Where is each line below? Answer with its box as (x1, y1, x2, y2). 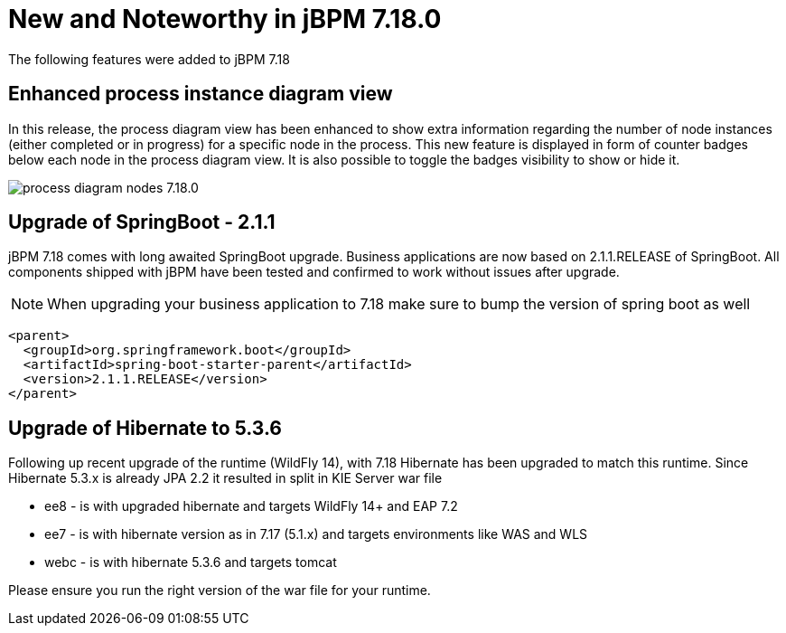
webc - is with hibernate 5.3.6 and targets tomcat (44, 554, 337, 571)
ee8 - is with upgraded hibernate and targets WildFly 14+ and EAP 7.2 (44, 498, 458, 515)
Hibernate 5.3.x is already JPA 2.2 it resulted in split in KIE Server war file (8, 470, 443, 487)
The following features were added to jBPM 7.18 (8, 51, 290, 67)
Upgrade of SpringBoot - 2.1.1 (8, 211, 276, 234)
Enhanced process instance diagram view (8, 82, 393, 106)
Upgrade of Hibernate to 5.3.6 (8, 416, 282, 439)
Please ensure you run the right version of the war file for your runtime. (8, 582, 431, 599)
